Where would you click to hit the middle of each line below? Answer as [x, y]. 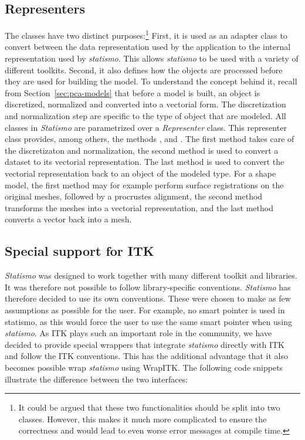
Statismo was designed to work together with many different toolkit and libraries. [151, 275]
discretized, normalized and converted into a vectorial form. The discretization [145, 104]
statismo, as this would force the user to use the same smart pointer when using [149, 321]
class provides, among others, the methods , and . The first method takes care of [150, 139]
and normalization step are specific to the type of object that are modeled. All [145, 116]
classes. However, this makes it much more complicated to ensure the [143, 419]
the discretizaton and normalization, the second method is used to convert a [142, 150]
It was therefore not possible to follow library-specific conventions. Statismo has [148, 287]
